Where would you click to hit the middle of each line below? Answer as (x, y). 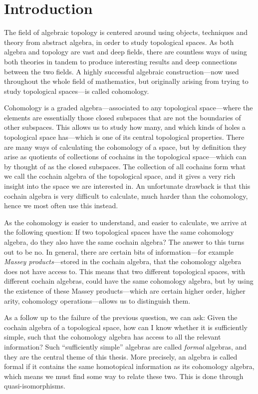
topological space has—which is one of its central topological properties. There (124, 137)
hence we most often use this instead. (61, 205)
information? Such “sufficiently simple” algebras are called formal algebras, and (126, 346)
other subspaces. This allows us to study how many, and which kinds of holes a (125, 127)
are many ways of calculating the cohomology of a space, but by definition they (125, 147)
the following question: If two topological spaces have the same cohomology (119, 232)
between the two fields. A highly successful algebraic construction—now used (122, 71)
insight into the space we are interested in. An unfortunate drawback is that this (127, 186)
